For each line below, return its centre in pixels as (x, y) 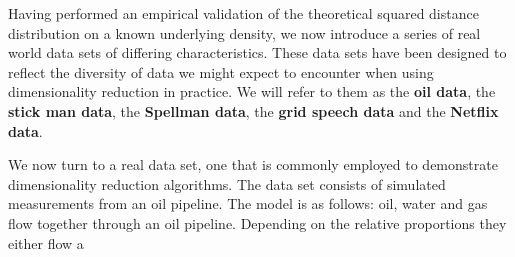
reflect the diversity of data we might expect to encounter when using (221, 71)
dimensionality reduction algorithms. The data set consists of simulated (227, 183)
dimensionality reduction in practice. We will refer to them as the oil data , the (252, 91)
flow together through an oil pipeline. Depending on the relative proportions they (257, 222)
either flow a (46, 242)
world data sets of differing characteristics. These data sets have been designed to (257, 52)
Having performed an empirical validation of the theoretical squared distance (243, 13)
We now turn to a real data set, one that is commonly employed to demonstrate (253, 164)
